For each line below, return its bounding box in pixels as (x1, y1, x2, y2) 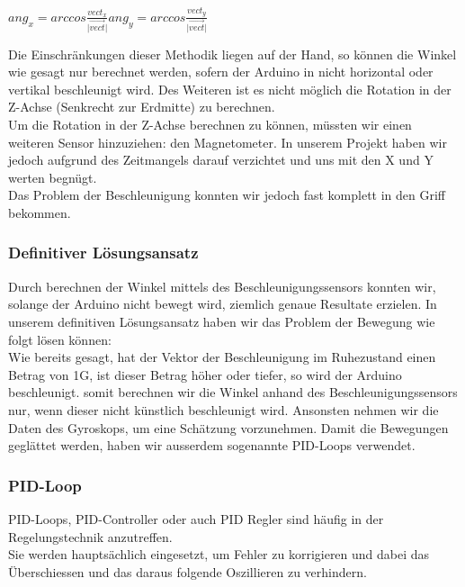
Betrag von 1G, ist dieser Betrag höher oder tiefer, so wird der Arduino (8, 365, 402, 384)
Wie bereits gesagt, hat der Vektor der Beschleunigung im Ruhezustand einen (8, 348, 436, 366)
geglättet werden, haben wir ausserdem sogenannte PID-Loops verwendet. (8, 436, 416, 455)
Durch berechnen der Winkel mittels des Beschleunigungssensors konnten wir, (8, 276, 436, 295)
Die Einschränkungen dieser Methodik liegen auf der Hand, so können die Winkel (8, 44, 457, 63)
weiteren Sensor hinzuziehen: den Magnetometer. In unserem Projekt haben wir (8, 132, 447, 151)
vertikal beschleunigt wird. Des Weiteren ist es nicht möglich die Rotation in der (8, 79, 452, 98)
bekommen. (8, 203, 71, 221)
